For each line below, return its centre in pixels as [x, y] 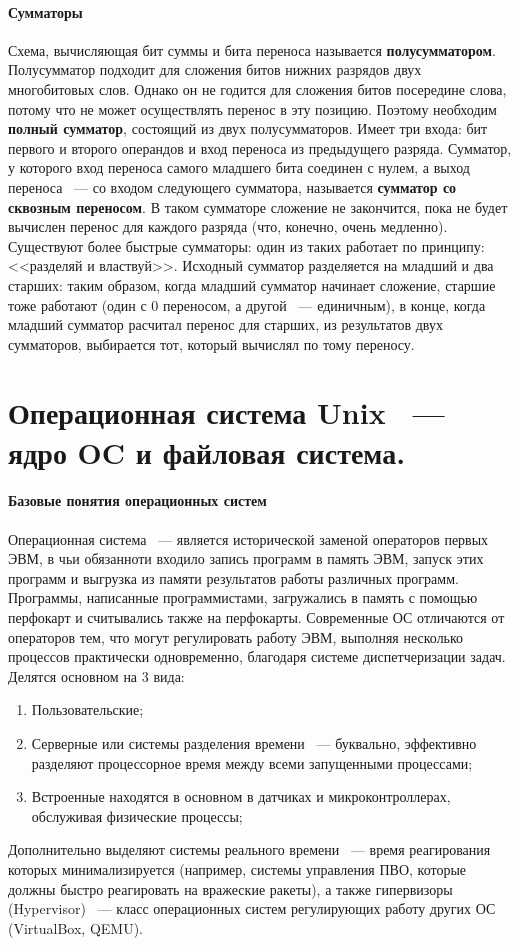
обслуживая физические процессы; [137, 815]
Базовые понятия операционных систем [137, 500]
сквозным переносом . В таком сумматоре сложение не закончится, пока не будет [258, 206]
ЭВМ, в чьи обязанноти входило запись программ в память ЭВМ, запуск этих [246, 558]
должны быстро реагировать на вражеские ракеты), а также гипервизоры [230, 888]
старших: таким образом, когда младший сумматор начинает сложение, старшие [252, 284]
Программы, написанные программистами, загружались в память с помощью [243, 597]
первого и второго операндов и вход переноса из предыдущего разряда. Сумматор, [260, 147]
